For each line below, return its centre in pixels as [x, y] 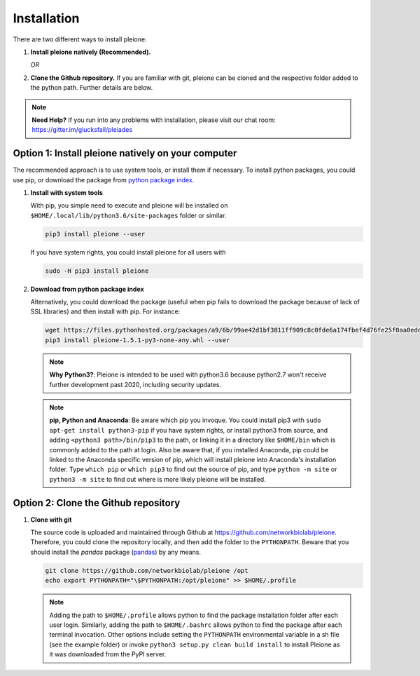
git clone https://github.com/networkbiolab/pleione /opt [147, 570]
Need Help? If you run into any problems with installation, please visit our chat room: [154, 120]
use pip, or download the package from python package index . [104, 180]
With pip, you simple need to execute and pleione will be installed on [129, 205]
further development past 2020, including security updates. [135, 384]
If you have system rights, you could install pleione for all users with [128, 252]
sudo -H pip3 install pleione [97, 271]
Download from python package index [87, 289]
